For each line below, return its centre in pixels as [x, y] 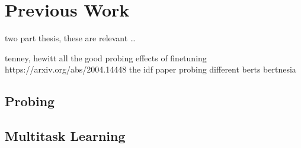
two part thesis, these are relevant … [71, 38]
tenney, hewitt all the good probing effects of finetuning [106, 57]
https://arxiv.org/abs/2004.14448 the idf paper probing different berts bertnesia [150, 69]
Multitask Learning [65, 136]
